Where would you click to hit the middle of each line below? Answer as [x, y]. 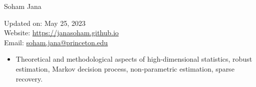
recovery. [29, 78]
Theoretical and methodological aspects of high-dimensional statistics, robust [134, 59]
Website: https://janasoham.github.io [61, 33]
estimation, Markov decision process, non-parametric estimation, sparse [125, 68]
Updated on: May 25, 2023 [45, 23]
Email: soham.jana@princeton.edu [56, 42]
